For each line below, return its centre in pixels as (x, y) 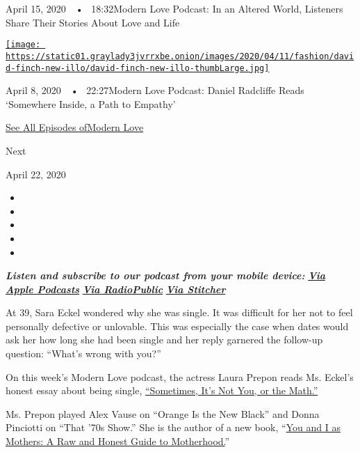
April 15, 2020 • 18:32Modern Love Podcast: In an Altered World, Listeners (174, 8)
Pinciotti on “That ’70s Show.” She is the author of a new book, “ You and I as (173, 427)
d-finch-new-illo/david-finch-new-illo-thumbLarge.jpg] (138, 68)
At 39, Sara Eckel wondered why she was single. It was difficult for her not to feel (179, 312)
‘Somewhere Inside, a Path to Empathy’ (91, 103)
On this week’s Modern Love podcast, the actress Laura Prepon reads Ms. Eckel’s (180, 376)
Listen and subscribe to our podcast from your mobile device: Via (165, 275)
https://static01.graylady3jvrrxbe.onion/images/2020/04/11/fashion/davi (180, 56)
